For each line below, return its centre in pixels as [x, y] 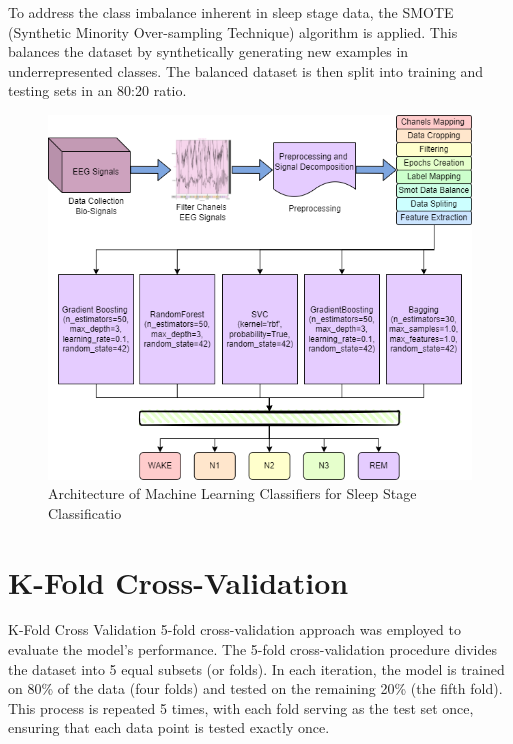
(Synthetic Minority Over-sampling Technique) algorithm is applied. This [233, 31]
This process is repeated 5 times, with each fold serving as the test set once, [241, 707]
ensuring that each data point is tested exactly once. [169, 727]
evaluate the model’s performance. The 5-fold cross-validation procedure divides [252, 649]
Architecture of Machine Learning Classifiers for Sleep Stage [232, 493]
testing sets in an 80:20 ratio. [97, 90]
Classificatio [85, 512]
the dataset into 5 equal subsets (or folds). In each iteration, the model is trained [256, 668]
